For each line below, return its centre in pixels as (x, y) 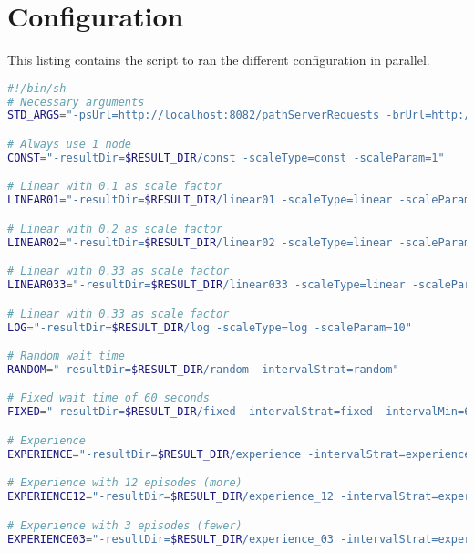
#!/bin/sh (37, 88)
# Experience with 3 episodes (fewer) (125, 525)
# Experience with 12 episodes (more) (125, 483)
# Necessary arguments (76, 102)
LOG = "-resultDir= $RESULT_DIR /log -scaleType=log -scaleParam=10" (210, 327)
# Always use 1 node (70, 144)
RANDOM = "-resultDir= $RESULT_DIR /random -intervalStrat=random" (203, 369)
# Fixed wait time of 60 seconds (108, 398)
